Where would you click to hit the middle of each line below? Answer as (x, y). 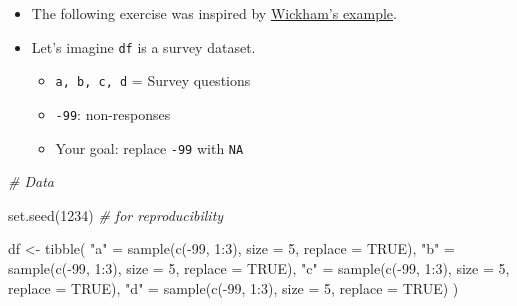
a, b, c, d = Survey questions (153, 80)
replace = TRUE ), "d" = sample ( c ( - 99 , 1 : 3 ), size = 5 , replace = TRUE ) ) (233, 287)
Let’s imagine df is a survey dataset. (143, 46)
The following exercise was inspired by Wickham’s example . (214, 13)
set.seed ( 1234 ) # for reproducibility (116, 214)
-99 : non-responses (113, 113)
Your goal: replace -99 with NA (149, 147)
